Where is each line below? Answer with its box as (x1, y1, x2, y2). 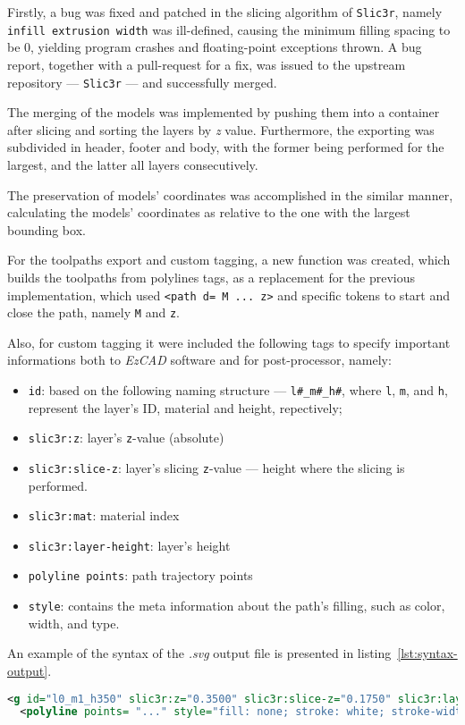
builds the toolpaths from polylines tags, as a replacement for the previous (7, 267, 416, 286)
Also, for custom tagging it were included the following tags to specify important (7, 333, 451, 351)
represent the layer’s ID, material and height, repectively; (28, 398, 342, 417)
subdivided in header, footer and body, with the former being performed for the (7, 138, 444, 156)
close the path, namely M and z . (7, 303, 180, 322)
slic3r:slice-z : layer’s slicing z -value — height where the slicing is (28, 458, 405, 476)
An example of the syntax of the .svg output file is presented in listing (7, 644, 392, 662)
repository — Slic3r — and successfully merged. (7, 72, 277, 91)
